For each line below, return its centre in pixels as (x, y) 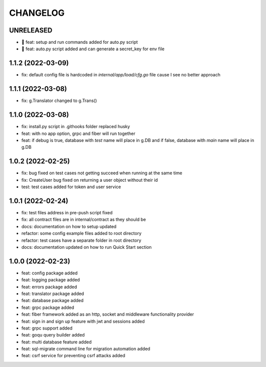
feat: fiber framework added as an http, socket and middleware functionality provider (108, 314)
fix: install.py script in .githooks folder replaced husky (76, 127)
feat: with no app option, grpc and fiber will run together (78, 133)
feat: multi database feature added (57, 342)
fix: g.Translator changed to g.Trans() (59, 100)
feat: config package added (50, 273)
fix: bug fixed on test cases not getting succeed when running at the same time (102, 173)
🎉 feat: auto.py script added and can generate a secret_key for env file (93, 49)
